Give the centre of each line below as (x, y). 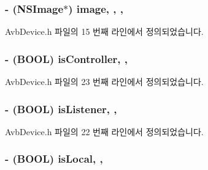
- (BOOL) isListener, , (61, 109)
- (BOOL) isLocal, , (54, 159)
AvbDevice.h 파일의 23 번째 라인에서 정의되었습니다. (104, 82)
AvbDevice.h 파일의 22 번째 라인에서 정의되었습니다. (104, 131)
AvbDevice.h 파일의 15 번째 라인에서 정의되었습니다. (104, 31)
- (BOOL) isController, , (66, 58)
